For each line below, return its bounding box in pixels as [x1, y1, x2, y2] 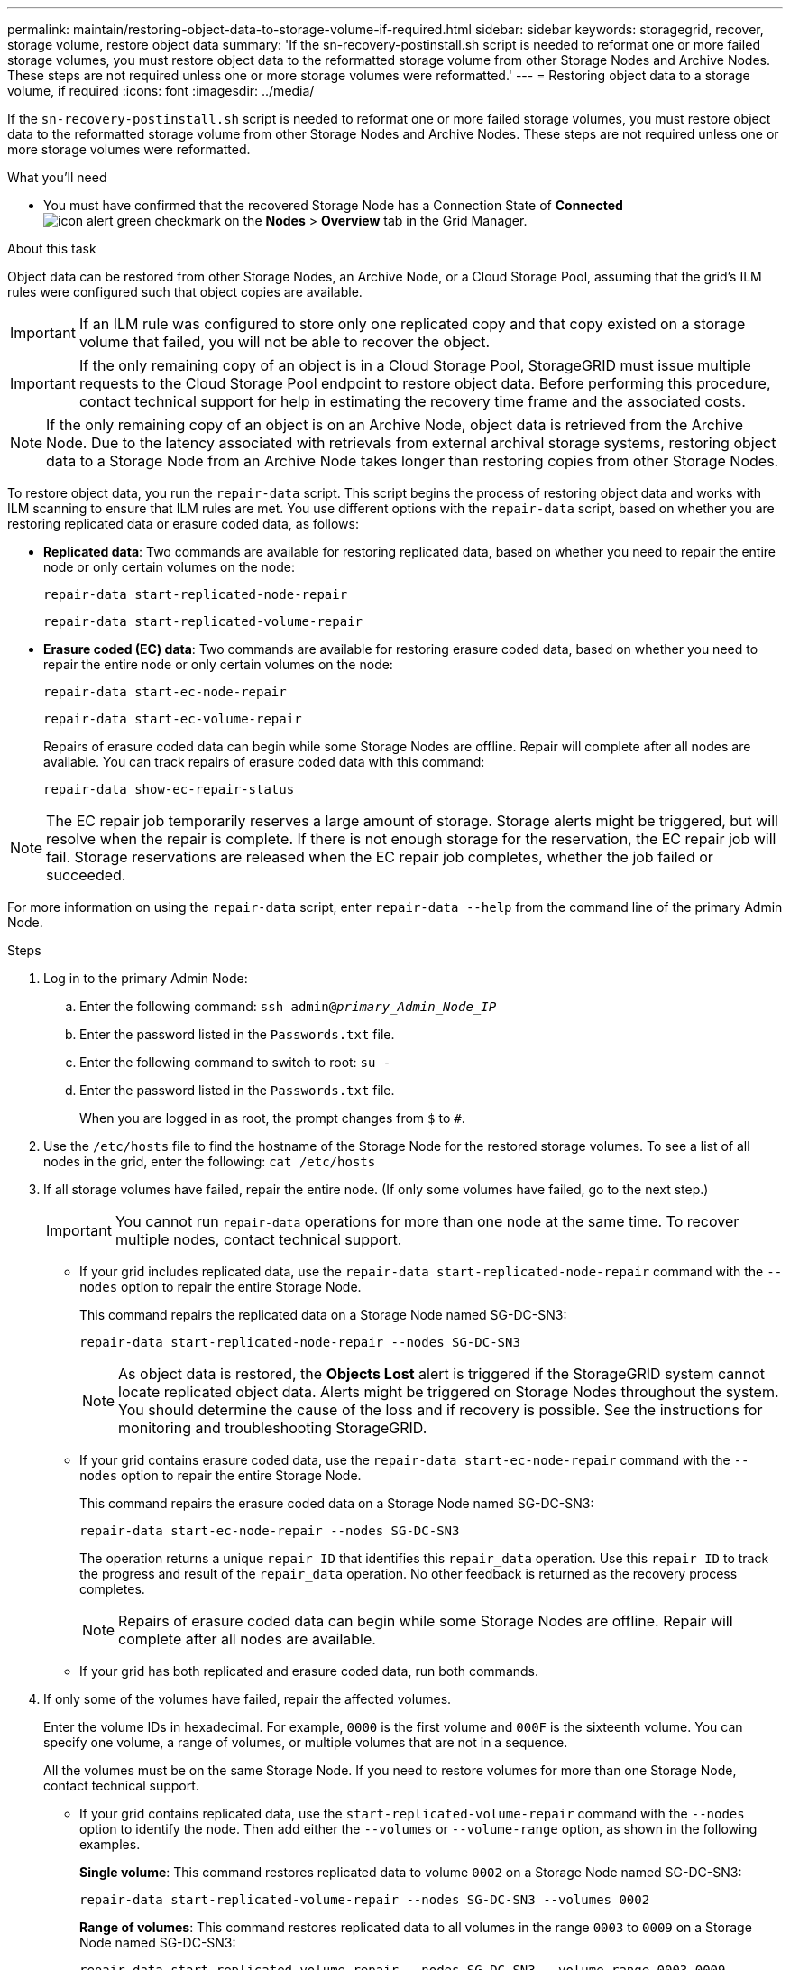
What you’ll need [7, 170, 107, 185]
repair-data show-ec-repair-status [43, 782, 295, 796]
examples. [79, 1837, 141, 1852]
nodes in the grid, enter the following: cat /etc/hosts [43, 1154, 376, 1169]
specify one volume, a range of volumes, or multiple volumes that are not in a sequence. [43, 1735, 568, 1750]
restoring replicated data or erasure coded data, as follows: [7, 516, 359, 531]
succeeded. [46, 866, 126, 884]
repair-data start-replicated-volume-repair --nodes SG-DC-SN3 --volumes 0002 [79, 1892, 650, 1907]
